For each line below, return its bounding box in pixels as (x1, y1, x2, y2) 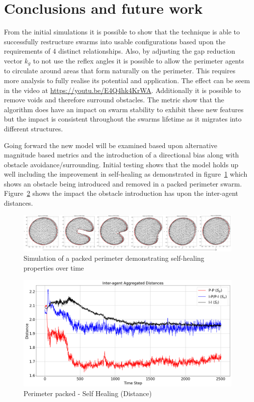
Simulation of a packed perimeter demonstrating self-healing (24, 253, 204, 263)
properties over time (24, 262, 84, 273)
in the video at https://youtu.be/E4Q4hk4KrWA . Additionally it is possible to (4, 85, 241, 95)
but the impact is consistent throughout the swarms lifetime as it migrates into (4, 114, 242, 124)
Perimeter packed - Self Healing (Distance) (24, 388, 152, 399)
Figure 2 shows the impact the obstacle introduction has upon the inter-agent (4, 188, 238, 198)
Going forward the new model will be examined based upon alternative (4, 140, 218, 150)
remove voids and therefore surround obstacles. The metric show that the (4, 94, 224, 105)
